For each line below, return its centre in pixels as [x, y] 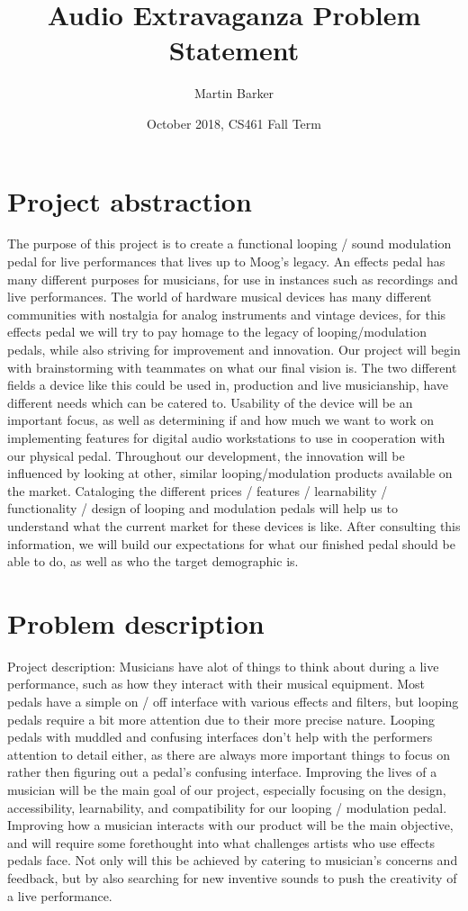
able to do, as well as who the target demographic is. [153, 561]
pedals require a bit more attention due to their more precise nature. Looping [221, 719]
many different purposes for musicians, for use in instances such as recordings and [233, 279]
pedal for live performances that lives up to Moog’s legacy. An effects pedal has [226, 262]
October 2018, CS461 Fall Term [234, 123]
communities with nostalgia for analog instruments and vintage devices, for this [227, 314]
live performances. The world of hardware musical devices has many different [220, 297]
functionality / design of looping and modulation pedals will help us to [202, 508]
